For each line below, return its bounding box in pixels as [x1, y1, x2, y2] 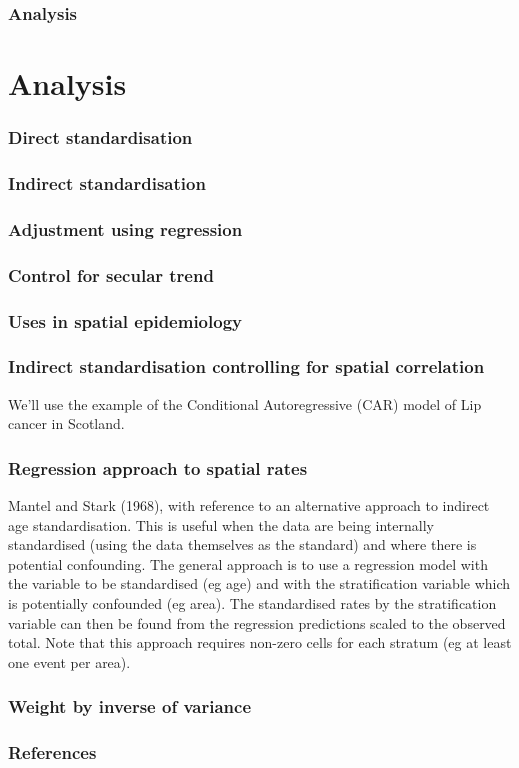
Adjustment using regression [8, 216, 243, 241]
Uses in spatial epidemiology [8, 308, 242, 333]
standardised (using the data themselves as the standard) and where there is [8, 534, 477, 555]
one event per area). [8, 651, 131, 672]
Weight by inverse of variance [8, 694, 251, 719]
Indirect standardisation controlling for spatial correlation [8, 354, 485, 379]
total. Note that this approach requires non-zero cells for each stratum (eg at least [8, 632, 512, 653]
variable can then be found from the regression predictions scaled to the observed [8, 612, 506, 633]
